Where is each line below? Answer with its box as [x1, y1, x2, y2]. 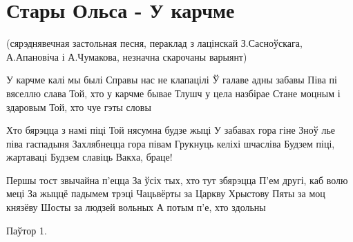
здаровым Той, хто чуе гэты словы [6, 99, 151, 114]
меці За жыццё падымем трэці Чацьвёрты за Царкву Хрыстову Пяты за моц [6, 186, 325, 201]
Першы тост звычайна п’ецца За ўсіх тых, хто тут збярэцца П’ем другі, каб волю [6, 172, 348, 187]
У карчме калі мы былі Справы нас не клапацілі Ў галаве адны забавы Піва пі [6, 72, 337, 87]
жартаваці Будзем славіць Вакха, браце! [6, 150, 173, 164]
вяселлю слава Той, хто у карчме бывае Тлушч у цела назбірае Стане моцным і [6, 85, 341, 100]
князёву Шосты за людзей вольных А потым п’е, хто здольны [6, 200, 266, 214]
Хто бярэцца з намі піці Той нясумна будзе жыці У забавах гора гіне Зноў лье [6, 123, 336, 137]
